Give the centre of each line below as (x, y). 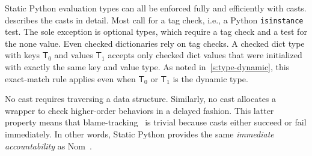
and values (74, 55)
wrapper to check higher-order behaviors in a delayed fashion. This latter (139, 110)
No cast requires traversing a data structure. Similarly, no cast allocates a (141, 99)
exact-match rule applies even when (70, 78)
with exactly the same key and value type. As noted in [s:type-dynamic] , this (147, 67)
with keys (23, 55)
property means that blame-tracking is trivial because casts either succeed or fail (156, 122)
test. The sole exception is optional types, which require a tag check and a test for (156, 31)
